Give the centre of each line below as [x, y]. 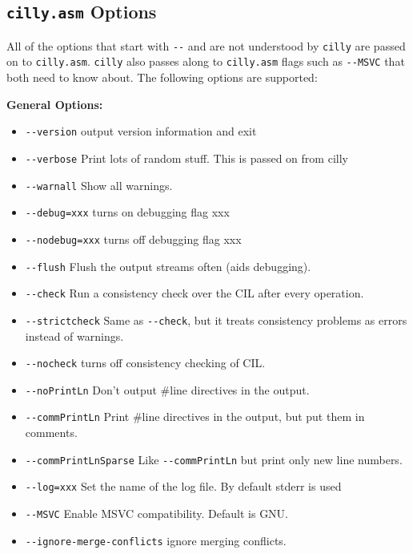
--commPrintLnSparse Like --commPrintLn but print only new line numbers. [214, 459]
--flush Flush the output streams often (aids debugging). [168, 266]
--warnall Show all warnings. [99, 185]
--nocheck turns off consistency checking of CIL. [145, 363]
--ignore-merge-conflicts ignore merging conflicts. [156, 540]
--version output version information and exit [141, 131]
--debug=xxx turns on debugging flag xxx [127, 212]
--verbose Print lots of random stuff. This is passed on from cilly [186, 158]
